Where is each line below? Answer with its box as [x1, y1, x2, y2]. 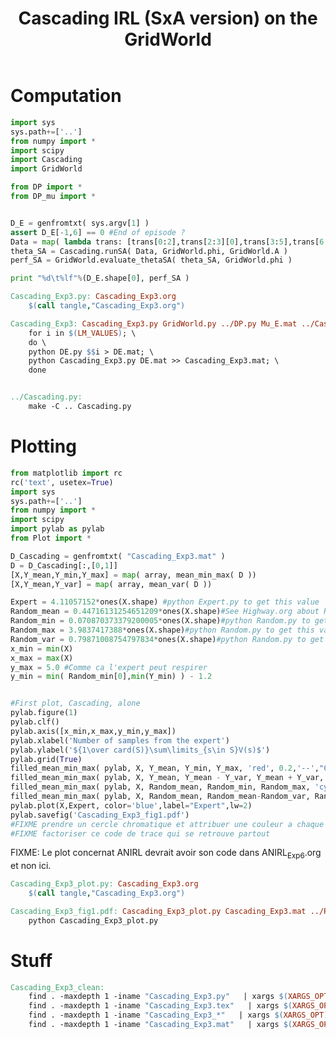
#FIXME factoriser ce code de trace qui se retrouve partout [10, 828, 271, 839]
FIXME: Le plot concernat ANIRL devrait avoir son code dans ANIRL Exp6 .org [10, 847, 322, 861]
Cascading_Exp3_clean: [10, 982, 105, 992]
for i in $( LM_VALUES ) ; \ [28, 328, 137, 338]
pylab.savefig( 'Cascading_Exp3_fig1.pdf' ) [10, 810, 190, 820]
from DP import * [10, 182, 83, 192]
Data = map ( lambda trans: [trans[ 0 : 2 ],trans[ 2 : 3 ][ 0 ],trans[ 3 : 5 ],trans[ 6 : [10, 237, 329, 247]
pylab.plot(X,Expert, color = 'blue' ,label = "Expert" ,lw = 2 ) [10, 800, 253, 811]
